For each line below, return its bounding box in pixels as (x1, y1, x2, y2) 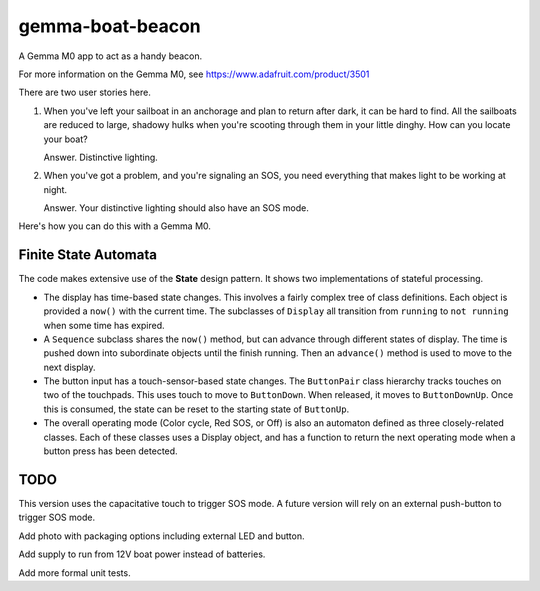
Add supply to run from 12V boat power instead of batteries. (18, 548, 266, 560)
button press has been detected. (43, 445, 179, 457)
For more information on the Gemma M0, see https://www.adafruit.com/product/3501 (18, 68, 370, 80)
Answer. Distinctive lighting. (43, 151, 159, 163)
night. (43, 183, 68, 195)
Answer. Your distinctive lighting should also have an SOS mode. (43, 202, 309, 214)
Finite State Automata (18, 246, 157, 264)
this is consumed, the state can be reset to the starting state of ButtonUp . (43, 403, 350, 415)
